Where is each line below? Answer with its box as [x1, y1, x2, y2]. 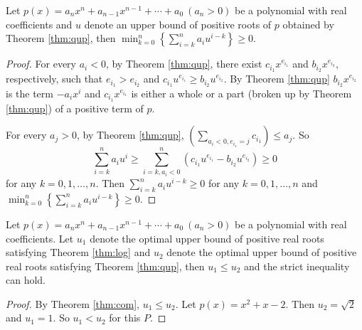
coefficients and [6, 16, 73, 31]
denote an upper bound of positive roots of [84, 16, 272, 31]
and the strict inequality [243, 258, 350, 273]
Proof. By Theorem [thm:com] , [6, 296, 140, 311]
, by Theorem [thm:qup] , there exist [105, 56, 262, 71]
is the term [6, 85, 53, 100]
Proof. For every [6, 56, 76, 71]
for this [109, 310, 141, 325]
